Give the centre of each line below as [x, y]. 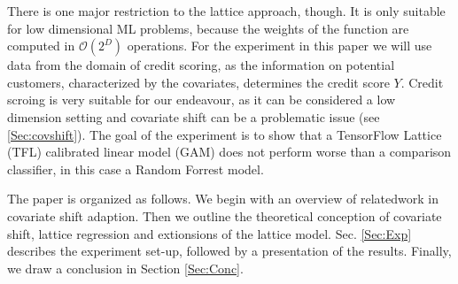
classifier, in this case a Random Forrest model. [136, 169]
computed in [41, 46]
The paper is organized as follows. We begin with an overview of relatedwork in [223, 199]
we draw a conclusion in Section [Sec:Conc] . [125, 268]
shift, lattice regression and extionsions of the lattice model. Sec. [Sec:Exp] [210, 233]
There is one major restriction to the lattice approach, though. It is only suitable [226, 11]
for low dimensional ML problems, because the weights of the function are [208, 28]
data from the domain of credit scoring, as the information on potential [201, 65]
